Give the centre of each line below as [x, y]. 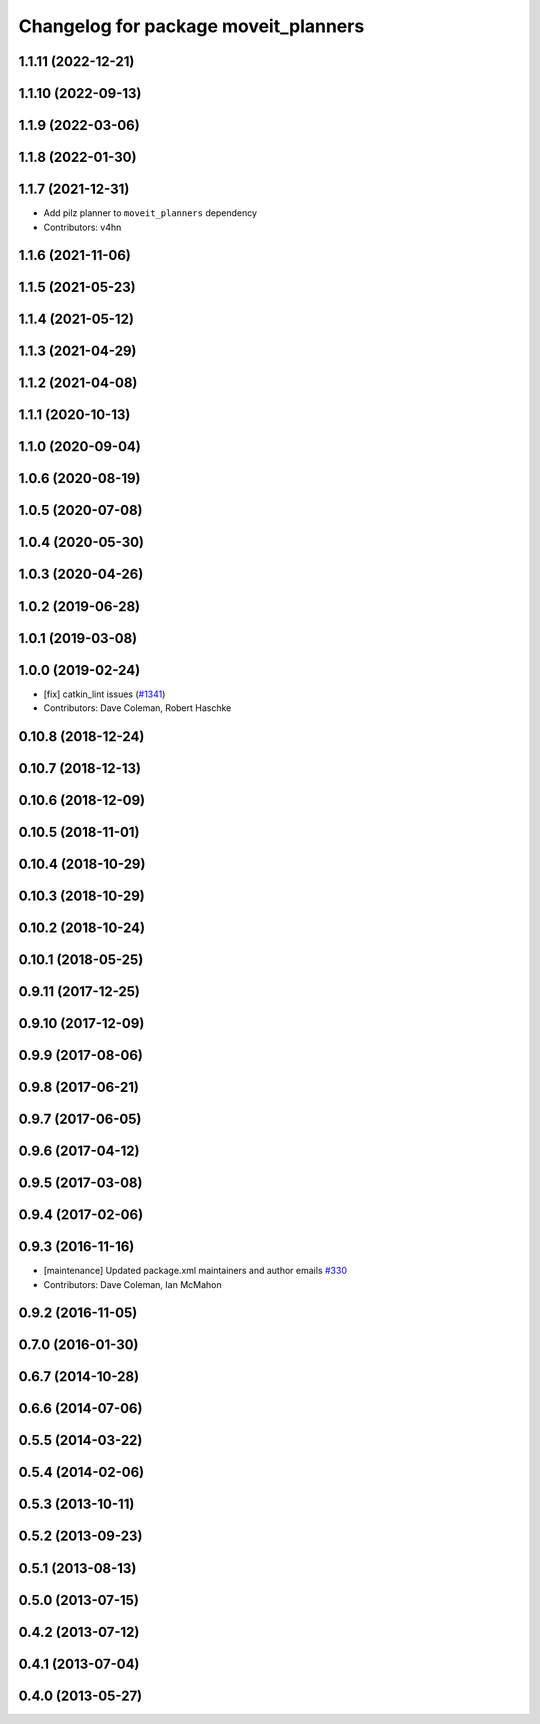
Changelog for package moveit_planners [191, 26]
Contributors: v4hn [82, 227]
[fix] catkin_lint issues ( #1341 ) [104, 694]
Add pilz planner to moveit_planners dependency [150, 213]
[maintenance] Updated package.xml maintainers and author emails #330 [195, 1271]
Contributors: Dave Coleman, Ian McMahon [132, 1284]
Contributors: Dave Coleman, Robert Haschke [137, 708]
